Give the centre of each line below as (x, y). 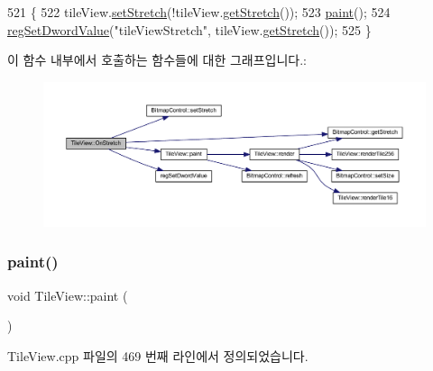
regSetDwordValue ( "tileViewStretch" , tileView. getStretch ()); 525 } (189, 29)
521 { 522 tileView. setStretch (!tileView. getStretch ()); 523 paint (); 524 (199, 12)
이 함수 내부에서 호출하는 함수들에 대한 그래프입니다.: (157, 60)
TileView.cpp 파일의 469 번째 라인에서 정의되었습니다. (158, 355)
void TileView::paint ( (68, 295)
